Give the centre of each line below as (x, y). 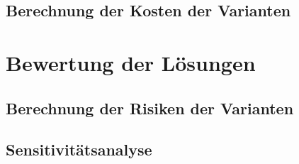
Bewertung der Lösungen (131, 62)
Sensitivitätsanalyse (79, 149)
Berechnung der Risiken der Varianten (150, 108)
